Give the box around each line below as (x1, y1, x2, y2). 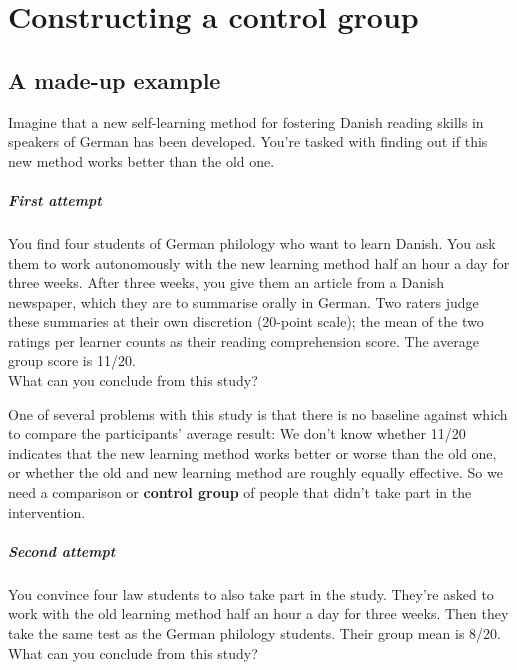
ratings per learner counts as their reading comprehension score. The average (8, 330, 479, 351)
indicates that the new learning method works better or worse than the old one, (8, 442, 497, 463)
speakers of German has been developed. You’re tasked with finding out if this (8, 131, 488, 152)
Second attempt (8, 540, 116, 561)
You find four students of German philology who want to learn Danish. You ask (8, 232, 496, 253)
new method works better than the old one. (8, 150, 275, 171)
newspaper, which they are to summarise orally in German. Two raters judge (8, 291, 479, 312)
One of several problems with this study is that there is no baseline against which (8, 403, 508, 424)
